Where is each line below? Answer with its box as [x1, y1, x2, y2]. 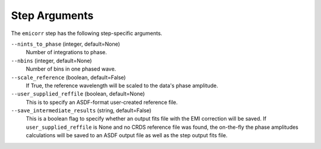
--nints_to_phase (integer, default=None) [11, 40, 120, 47]
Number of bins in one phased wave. [26, 65, 117, 72]
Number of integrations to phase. [26, 49, 107, 56]
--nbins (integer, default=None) [11, 57, 92, 64]
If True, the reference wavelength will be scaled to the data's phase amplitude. [26, 82, 218, 89]
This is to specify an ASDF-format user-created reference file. [26, 99, 178, 106]
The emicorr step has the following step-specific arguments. [11, 30, 163, 37]
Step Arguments [11, 9, 94, 22]
